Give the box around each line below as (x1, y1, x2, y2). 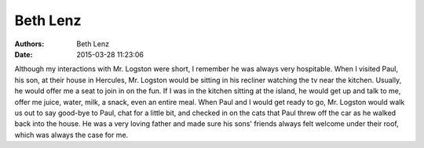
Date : (14, 49, 33, 59)
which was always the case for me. (14, 130, 129, 139)
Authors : (14, 39, 45, 49)
